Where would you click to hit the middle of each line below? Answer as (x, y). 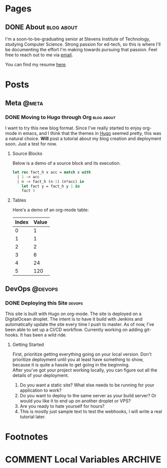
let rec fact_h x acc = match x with (52, 172)
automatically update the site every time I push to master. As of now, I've (80, 324)
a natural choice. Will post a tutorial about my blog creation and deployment (83, 138)
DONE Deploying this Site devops (44, 303)
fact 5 (28, 191)
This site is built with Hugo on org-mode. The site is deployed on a (74, 314)
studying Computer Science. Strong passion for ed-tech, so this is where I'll (83, 44)
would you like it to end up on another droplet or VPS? (75, 401)
